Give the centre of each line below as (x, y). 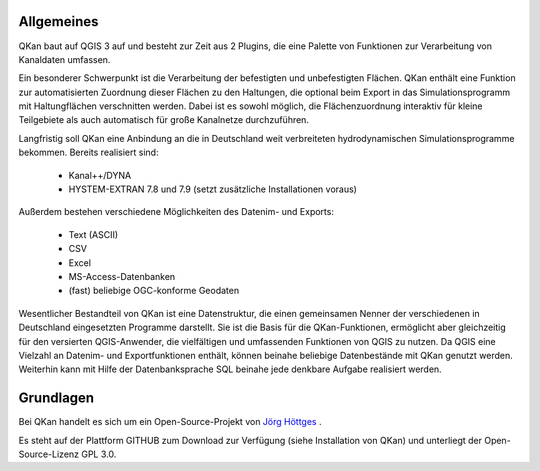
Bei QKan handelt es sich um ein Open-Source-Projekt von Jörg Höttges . (170, 422)
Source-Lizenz (49, 454)
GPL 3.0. (99, 454)
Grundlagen (56, 398)
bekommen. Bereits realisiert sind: (88, 152)
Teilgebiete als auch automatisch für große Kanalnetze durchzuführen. (164, 120)
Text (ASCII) (93, 234)
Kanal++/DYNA (100, 175)
